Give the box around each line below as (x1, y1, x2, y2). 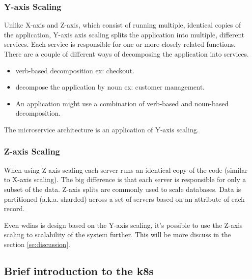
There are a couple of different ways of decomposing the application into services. (4, 49, 249, 59)
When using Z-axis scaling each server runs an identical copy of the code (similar (4, 164, 248, 175)
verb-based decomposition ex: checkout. (15, 65, 135, 75)
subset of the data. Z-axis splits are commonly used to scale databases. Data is (4, 184, 241, 194)
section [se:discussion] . (4, 239, 70, 249)
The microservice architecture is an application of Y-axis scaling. (4, 124, 199, 134)
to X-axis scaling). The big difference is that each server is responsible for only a (4, 174, 246, 185)
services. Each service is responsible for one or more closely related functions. (4, 39, 236, 49)
